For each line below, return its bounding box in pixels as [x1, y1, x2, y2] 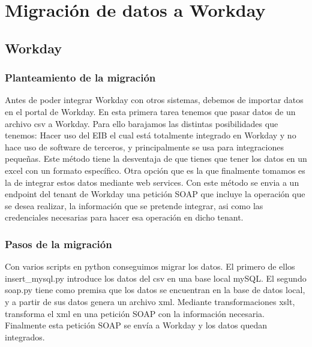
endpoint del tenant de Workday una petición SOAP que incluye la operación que [5, 188, 305, 200]
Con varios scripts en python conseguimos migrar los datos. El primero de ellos [5, 260, 295, 273]
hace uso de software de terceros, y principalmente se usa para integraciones [5, 140, 284, 153]
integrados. [5, 330, 45, 343]
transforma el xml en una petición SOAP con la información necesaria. [5, 307, 265, 319]
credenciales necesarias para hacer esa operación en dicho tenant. [5, 211, 244, 224]
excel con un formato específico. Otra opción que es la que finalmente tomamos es [5, 164, 305, 176]
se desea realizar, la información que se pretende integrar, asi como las [5, 199, 263, 212]
